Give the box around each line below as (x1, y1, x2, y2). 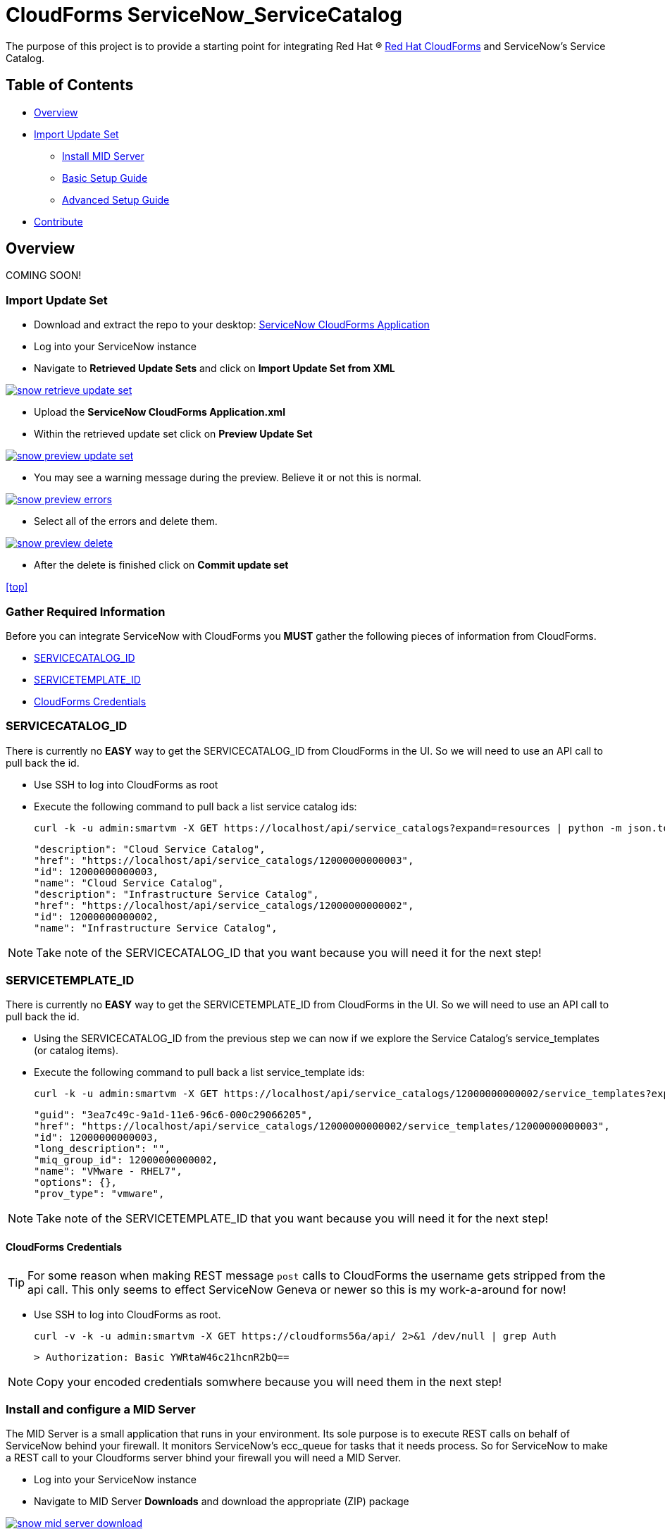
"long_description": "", (34, 1143, 170, 1155)
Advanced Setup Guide (62, 193, 170, 206)
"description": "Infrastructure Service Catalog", (34, 888, 319, 900)
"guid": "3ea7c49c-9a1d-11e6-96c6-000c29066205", (34, 1109, 313, 1121)
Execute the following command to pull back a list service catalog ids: (34, 800, 357, 812)
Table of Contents (6, 76, 134, 94)
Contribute (34, 215, 83, 228)
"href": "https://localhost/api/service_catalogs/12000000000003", (34, 854, 414, 866)
